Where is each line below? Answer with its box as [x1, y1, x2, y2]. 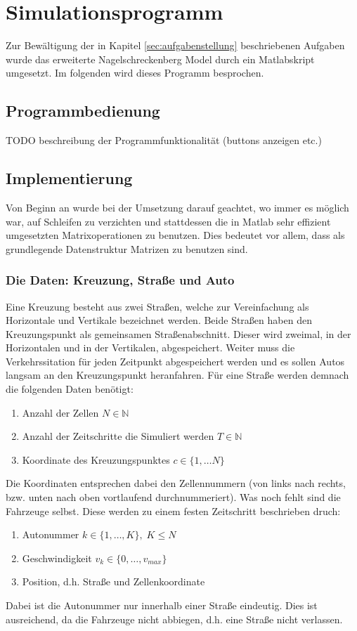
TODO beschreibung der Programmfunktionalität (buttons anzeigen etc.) [6, 133, 322, 148]
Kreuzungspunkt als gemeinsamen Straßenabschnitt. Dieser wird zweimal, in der [6, 326, 351, 341]
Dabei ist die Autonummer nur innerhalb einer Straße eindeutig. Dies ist [6, 598, 318, 612]
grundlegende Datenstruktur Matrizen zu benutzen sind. [6, 241, 248, 256]
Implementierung [6, 167, 133, 189]
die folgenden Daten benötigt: [6, 382, 134, 396]
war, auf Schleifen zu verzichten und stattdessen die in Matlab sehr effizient [6, 214, 331, 228]
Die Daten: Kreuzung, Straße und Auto [6, 271, 235, 289]
